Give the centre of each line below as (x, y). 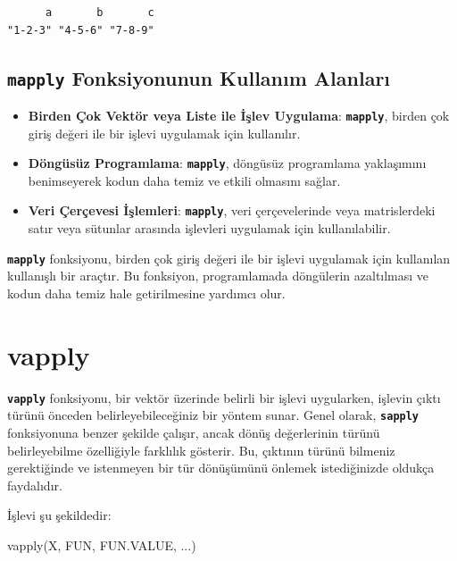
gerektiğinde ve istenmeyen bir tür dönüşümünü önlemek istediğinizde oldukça (221, 468)
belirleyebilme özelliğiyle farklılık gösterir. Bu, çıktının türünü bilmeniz (201, 450)
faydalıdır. (35, 485)
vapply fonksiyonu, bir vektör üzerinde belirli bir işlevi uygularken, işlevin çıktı (224, 397)
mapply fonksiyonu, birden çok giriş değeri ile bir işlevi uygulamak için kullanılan (229, 258)
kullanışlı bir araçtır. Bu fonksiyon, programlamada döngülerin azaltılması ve (218, 276)
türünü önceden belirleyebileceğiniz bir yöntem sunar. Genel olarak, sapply (213, 415)
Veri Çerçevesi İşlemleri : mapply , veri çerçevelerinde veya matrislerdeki (232, 210)
